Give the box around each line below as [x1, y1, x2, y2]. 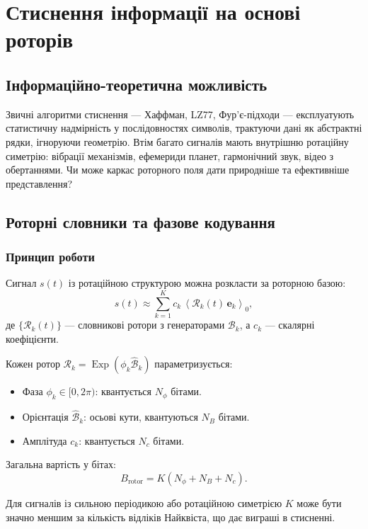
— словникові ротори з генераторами [64, 317, 225, 332]
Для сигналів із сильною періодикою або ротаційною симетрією [6, 496, 282, 511]
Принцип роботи [6, 248, 95, 266]
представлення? [6, 176, 73, 190]
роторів [6, 25, 74, 54]
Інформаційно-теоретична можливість [6, 73, 268, 95]
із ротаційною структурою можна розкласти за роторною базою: [68, 275, 346, 290]
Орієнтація [22, 409, 69, 424]
